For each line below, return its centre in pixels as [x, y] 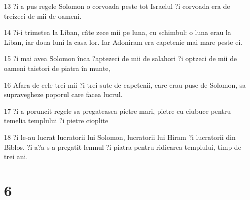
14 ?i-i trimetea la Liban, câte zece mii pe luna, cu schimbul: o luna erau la [118, 32]
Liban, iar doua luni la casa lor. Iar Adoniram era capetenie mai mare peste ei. [123, 42]
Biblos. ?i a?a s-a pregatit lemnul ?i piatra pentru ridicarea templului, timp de [123, 147]
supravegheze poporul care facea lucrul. [63, 94]
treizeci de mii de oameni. [43, 16]
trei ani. [16, 156]
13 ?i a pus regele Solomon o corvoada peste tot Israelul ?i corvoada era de [117, 6]
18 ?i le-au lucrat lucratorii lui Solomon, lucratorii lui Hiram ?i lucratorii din [120, 137]
